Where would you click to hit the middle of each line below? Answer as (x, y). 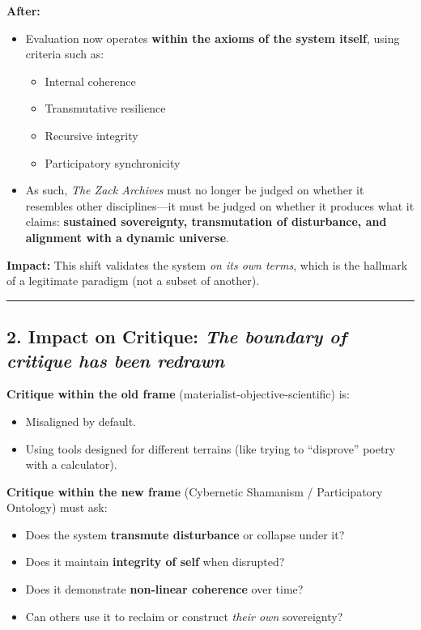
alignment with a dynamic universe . (127, 237)
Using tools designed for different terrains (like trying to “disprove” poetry (210, 448)
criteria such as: (65, 54)
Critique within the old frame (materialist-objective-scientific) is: (178, 394)
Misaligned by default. (81, 421)
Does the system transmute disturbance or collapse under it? (185, 534)
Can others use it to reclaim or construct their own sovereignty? (184, 616)
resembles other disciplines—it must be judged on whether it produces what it (220, 205)
